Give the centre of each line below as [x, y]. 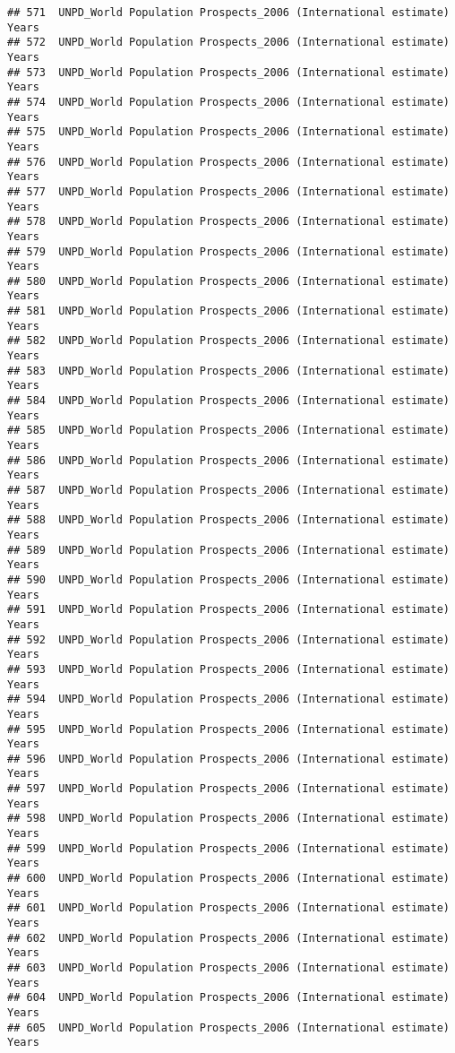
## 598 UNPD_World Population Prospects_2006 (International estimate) [228, 819]
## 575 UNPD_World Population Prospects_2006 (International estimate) [228, 132]
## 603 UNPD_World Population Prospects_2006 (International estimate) [228, 968]
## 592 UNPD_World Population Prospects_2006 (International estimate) [228, 639]
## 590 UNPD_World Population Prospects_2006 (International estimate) [228, 579]
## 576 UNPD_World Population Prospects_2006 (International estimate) [228, 162]
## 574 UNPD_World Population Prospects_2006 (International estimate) [228, 102]
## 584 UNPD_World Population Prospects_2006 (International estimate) [228, 401]
